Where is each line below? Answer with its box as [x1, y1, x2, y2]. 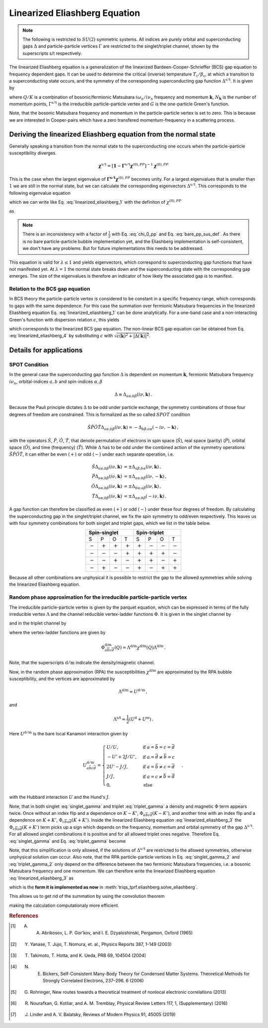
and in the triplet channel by [9, 620, 67, 626]
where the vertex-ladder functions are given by [9, 629, 106, 635]
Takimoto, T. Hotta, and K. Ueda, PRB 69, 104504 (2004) [30, 952, 146, 958]
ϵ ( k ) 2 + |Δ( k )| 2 [116, 332, 149, 339]
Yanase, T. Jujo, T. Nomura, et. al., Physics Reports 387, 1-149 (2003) [30, 941, 172, 947]
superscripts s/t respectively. [22, 50, 82, 56]
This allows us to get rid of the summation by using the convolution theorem [9, 893, 165, 899]
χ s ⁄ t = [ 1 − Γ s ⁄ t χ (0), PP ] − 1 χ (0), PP [98, 162, 169, 169]
